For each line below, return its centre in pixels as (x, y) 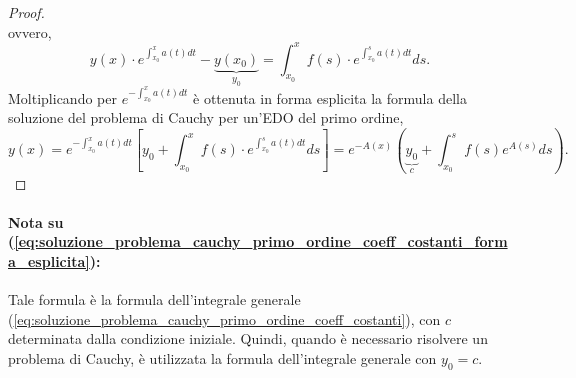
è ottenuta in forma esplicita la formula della (330, 97)
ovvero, (30, 31)
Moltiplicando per (62, 97)
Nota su (36, 221)
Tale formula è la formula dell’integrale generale (154, 299)
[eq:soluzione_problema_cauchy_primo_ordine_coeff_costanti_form (261, 241)
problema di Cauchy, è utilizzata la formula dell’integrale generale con (222, 357)
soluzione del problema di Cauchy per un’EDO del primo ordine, (206, 117)
